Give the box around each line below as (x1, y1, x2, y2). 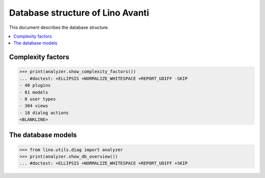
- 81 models (19, 89, 49, 95)
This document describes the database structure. (9, 24, 109, 30)
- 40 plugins (19, 83, 51, 88)
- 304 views (19, 103, 49, 109)
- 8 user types (19, 96, 56, 102)
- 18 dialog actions (19, 110, 69, 115)
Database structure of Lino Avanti (9, 7, 149, 18)
